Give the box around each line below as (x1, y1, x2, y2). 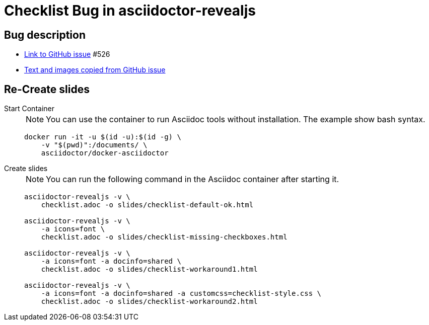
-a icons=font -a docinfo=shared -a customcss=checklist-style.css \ (41, 289, 322, 298)
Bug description (4, 28, 86, 41)
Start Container (4, 104, 54, 113)
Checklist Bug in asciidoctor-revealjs (4, 2, 256, 19)
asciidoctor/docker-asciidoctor (41, 149, 169, 157)
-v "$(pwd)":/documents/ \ (41, 141, 148, 149)
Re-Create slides (4, 83, 90, 96)
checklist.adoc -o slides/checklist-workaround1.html (41, 265, 258, 274)
